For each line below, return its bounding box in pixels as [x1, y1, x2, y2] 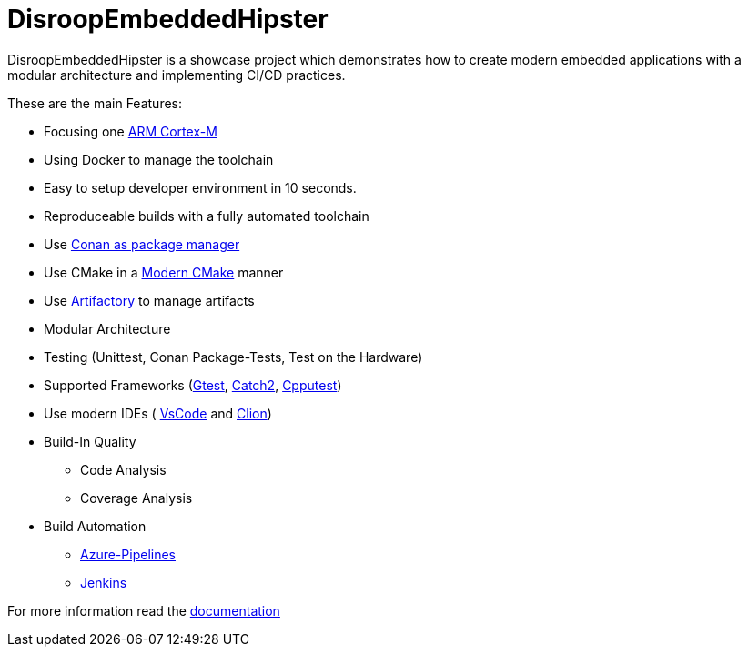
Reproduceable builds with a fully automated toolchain [44, 207, 369, 224]
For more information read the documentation [7, 602, 280, 619]
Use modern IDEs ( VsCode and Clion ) [44, 405, 272, 421]
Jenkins [80, 574, 127, 590]
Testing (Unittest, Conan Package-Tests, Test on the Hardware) [44, 348, 423, 365]
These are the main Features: [7, 95, 183, 111]
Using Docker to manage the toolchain [44, 151, 274, 167]
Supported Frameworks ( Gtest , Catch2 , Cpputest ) [44, 377, 342, 393]
